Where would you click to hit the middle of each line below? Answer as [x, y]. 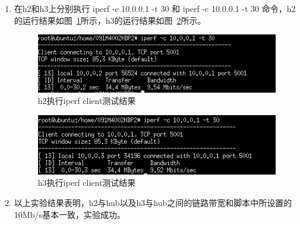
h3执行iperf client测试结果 [87, 183]
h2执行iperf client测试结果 [87, 101]
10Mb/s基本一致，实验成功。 [70, 214]
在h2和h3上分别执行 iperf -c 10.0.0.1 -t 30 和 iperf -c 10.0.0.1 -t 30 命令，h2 [155, 8]
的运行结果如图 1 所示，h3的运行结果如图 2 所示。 [110, 20]
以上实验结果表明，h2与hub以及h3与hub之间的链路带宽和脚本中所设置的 [153, 202]
